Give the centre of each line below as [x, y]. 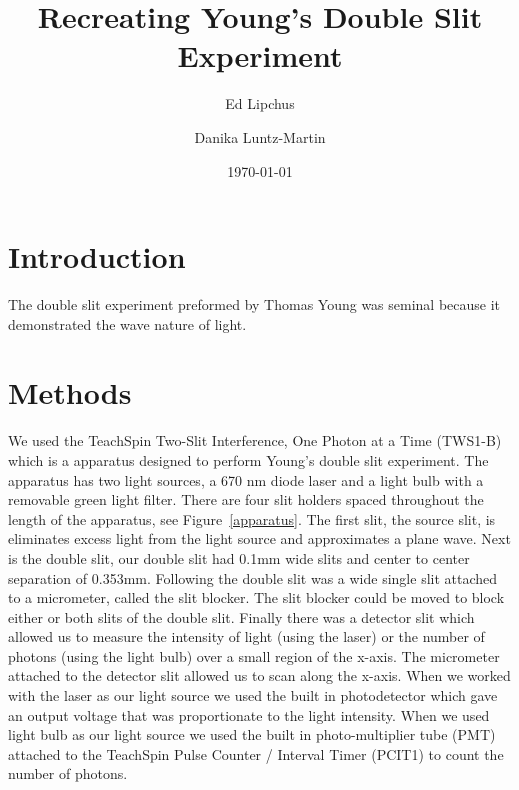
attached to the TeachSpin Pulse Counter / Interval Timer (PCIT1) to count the [256, 753]
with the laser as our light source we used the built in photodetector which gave [253, 695]
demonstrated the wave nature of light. [127, 323]
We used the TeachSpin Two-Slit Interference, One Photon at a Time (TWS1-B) [255, 440]
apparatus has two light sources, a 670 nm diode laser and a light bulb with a [246, 479]
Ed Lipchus [260, 103]
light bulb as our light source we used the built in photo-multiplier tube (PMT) [252, 734]
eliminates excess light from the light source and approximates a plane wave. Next [259, 538]
